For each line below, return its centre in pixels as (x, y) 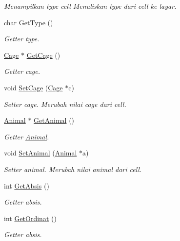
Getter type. (22, 39)
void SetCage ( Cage (33, 87)
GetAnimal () (54, 120)
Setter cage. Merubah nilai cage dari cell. (65, 104)
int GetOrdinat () (30, 218)
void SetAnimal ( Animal (40, 153)
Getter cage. (22, 71)
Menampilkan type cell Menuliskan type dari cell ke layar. (90, 6)
